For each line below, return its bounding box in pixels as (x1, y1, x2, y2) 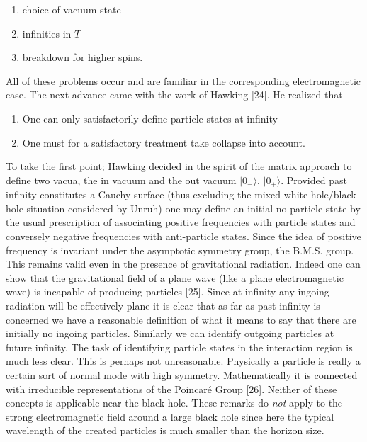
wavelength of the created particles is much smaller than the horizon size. (6, 423, 324, 438)
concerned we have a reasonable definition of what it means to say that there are (6, 312, 356, 327)
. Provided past (281, 172, 347, 187)
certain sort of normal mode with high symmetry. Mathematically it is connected (6, 367, 358, 382)
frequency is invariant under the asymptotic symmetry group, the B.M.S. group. (6, 242, 354, 257)
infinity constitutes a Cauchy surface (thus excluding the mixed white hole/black (6, 187, 356, 202)
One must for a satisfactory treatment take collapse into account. (22, 135, 305, 149)
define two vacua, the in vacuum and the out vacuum (6, 172, 237, 187)
